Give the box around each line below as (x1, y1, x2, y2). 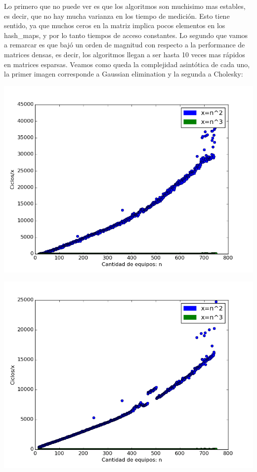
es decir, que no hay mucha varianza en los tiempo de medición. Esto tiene (4, 10, 230, 21)
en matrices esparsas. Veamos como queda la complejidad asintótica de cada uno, (4, 59, 250, 69)
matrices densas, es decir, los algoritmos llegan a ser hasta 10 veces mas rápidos (4, 49, 245, 59)
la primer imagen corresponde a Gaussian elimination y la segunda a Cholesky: (4, 69, 243, 79)
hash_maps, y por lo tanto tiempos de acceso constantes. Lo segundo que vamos (4, 30, 248, 40)
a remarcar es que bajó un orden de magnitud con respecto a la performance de (4, 39, 245, 50)
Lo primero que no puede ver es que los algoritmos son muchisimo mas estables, (4, 1, 246, 11)
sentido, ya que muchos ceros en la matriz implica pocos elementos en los (4, 20, 225, 31)
